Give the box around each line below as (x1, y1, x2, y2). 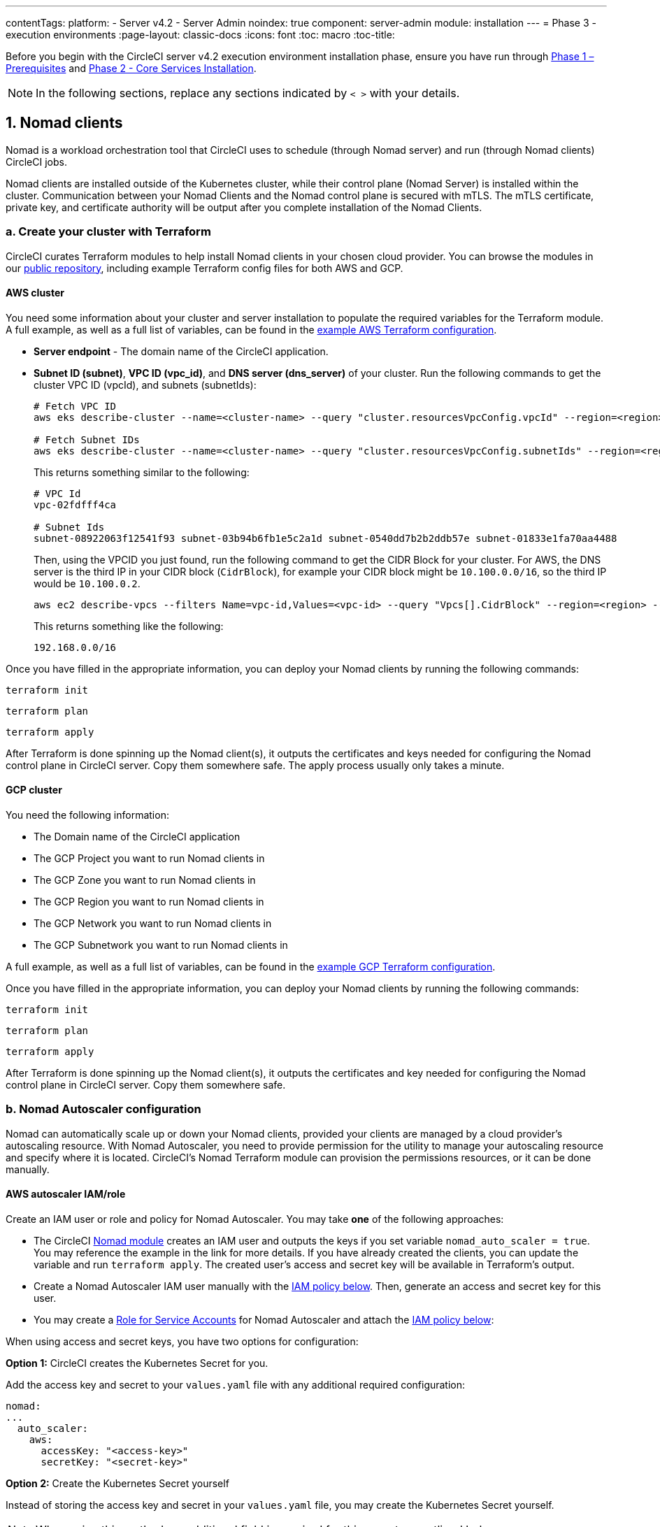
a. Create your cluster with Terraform (6, 224, 211, 239)
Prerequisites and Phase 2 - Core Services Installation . (6, 62, 257, 74)
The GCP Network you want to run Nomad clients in (34, 917, 272, 930)
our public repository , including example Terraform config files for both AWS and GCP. (6, 261, 403, 274)
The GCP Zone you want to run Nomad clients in (34, 874, 256, 887)
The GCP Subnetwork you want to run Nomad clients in (34, 939, 288, 952)
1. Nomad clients (6, 114, 123, 132)
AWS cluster (6, 287, 64, 299)
